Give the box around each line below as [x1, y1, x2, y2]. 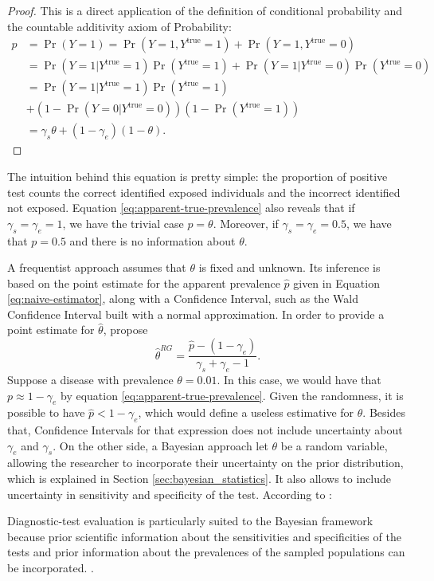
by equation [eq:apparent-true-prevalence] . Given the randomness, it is [61, 387, 404, 403]
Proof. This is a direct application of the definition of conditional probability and [7, 2, 403, 18]
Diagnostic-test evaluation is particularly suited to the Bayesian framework [7, 512, 373, 529]
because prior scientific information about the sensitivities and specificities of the [7, 528, 401, 544]
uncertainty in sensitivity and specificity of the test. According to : [7, 485, 332, 502]
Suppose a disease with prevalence [7, 371, 174, 387]
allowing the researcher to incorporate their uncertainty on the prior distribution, [7, 454, 404, 471]
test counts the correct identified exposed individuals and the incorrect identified [7, 183, 401, 200]
